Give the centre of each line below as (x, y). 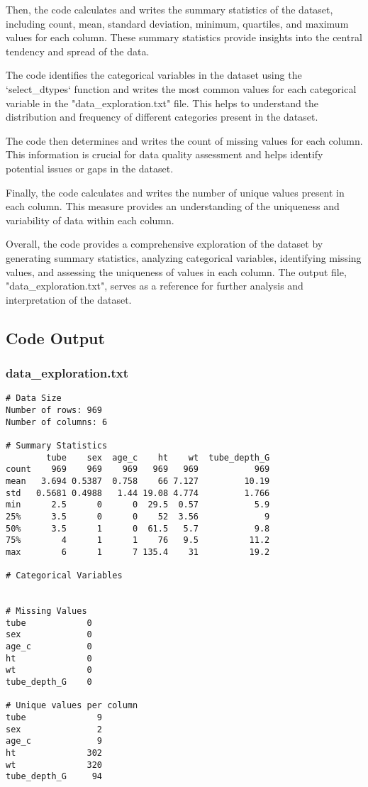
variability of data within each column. (90, 220)
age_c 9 (54, 741)
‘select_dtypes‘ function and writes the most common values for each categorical (181, 88)
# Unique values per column (72, 706)
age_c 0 (49, 647)
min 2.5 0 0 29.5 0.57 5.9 (138, 505)
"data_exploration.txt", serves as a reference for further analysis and (155, 286)
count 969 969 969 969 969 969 (138, 469)
